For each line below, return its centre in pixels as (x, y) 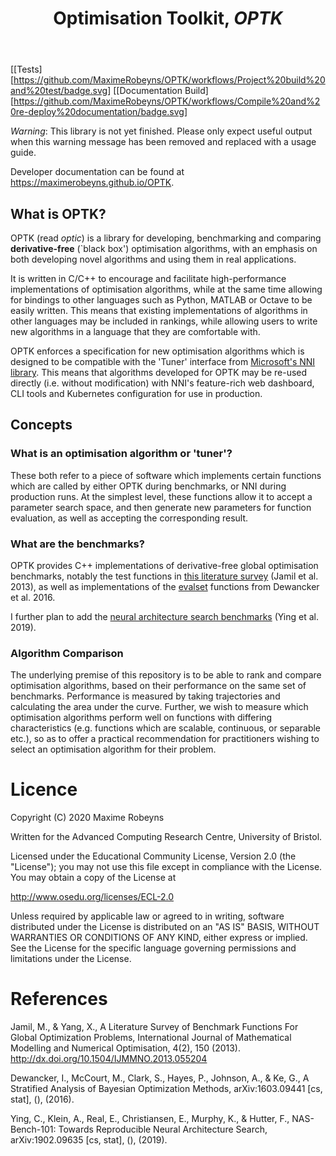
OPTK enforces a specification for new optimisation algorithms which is (157, 351)
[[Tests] (26, 69)
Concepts (41, 425)
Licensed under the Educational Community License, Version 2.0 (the (153, 856)
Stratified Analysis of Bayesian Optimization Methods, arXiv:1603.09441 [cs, (166, 1089)
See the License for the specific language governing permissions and (153, 948)
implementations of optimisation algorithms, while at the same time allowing (166, 289)
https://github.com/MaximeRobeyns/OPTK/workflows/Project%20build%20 (169, 80)
